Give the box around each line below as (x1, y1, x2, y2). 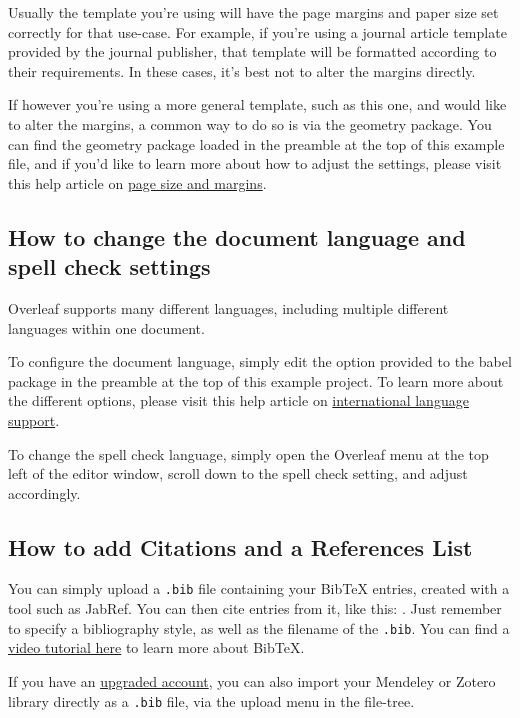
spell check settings (8, 251, 211, 282)
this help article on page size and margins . (8, 172, 267, 193)
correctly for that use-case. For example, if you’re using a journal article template (8, 21, 507, 42)
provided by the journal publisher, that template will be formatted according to (8, 41, 497, 62)
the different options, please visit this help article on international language (8, 390, 469, 411)
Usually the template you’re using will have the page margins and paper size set (8, 2, 499, 22)
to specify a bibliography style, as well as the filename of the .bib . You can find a (8, 617, 510, 638)
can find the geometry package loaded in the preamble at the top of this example (8, 133, 505, 154)
